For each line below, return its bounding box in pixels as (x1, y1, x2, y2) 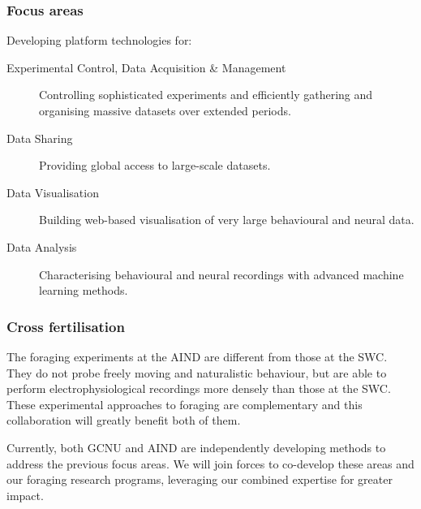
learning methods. (39, 282, 128, 299)
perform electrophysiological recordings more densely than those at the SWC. (6, 380, 391, 397)
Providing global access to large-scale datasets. (39, 157, 271, 174)
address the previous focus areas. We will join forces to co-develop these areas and (6, 455, 415, 472)
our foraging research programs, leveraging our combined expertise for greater (6, 471, 393, 488)
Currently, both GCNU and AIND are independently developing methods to (6, 438, 386, 455)
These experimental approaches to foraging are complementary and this (6, 395, 363, 412)
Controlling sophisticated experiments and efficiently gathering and (39, 86, 373, 103)
